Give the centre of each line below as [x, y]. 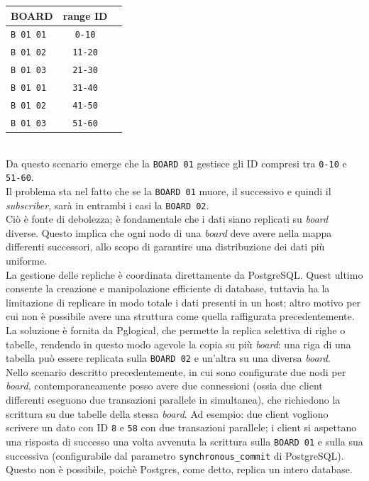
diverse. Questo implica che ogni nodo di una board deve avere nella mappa [169, 232]
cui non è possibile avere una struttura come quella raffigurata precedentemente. [180, 316]
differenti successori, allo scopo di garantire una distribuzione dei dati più [165, 247]
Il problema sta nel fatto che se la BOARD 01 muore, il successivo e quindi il [169, 190]
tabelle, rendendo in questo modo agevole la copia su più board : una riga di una [178, 344]
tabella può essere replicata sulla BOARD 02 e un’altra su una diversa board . [168, 358]
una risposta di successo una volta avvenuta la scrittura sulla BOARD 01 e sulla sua [184, 441]
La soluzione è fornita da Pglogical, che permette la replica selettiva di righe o [176, 330]
